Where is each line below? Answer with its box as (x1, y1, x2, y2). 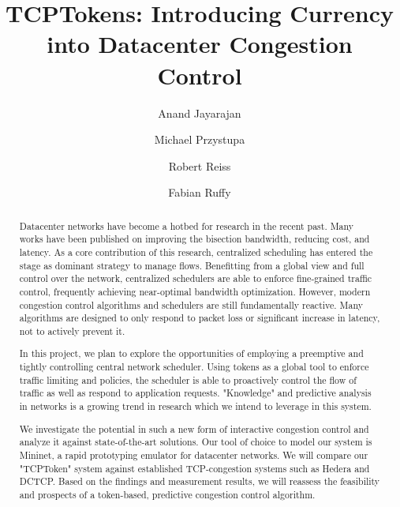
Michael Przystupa (154, 131, 245, 148)
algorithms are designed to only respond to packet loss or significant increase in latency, (19, 311, 380, 325)
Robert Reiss (168, 157, 231, 174)
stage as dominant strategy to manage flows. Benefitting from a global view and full (19, 258, 364, 272)
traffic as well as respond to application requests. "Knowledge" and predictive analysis (19, 386, 372, 400)
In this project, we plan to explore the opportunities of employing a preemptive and (19, 347, 364, 360)
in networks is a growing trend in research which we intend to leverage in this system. (19, 400, 372, 413)
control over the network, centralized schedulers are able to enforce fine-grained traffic (19, 272, 372, 285)
